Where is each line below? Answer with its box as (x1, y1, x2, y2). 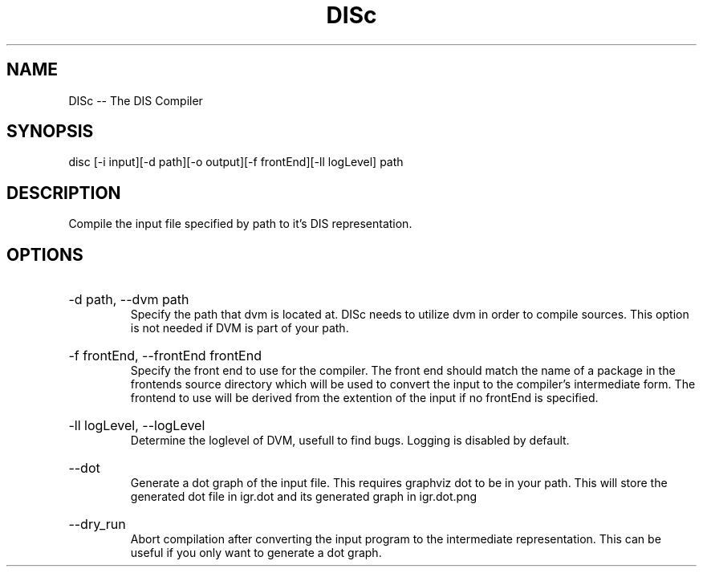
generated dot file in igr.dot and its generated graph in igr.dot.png (130, 490, 477, 504)
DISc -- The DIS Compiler (68, 93, 203, 108)
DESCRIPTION (6, 182, 121, 203)
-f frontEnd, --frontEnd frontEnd (68, 347, 262, 364)
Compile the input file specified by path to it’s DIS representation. (68, 217, 412, 231)
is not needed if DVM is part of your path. (130, 321, 349, 335)
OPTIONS (6, 244, 83, 265)
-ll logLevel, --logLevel (68, 417, 205, 434)
